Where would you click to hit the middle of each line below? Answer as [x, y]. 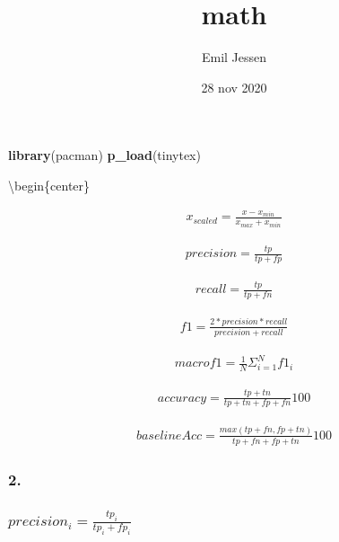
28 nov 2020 [234, 87]
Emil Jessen [234, 57]
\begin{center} [49, 185]
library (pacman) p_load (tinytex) [104, 155]
